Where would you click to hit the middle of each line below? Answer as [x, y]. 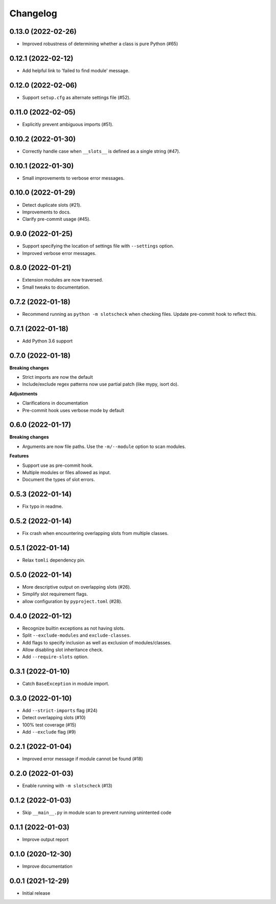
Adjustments [24, 394]
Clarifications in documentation [55, 403]
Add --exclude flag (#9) [49, 732]
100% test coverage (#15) [49, 725]
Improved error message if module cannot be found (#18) [83, 759]
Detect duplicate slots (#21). [52, 205]
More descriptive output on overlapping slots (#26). [77, 587]
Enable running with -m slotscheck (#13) [67, 786]
